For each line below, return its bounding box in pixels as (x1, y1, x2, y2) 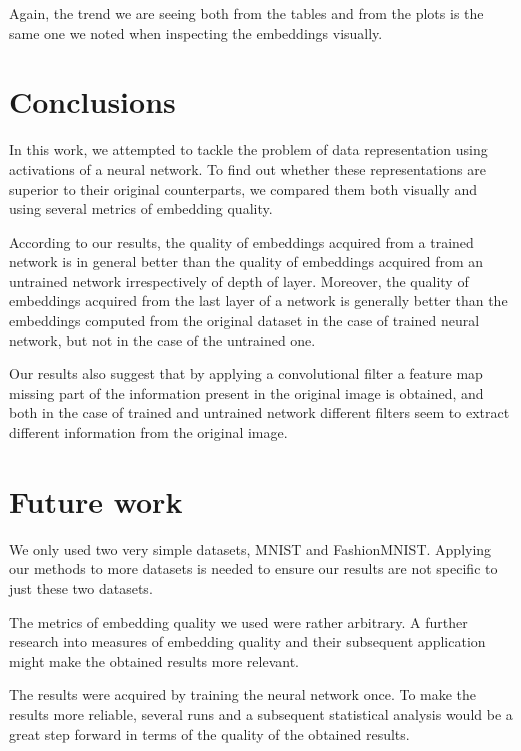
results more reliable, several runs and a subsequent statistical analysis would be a (9, 703, 513, 724)
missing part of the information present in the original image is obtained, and (9, 382, 484, 403)
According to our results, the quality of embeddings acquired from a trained (9, 231, 474, 252)
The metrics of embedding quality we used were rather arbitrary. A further (9, 611, 468, 632)
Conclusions (9, 81, 176, 122)
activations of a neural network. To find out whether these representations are (9, 158, 486, 179)
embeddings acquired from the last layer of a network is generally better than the (9, 290, 508, 311)
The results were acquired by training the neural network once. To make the (9, 684, 477, 705)
